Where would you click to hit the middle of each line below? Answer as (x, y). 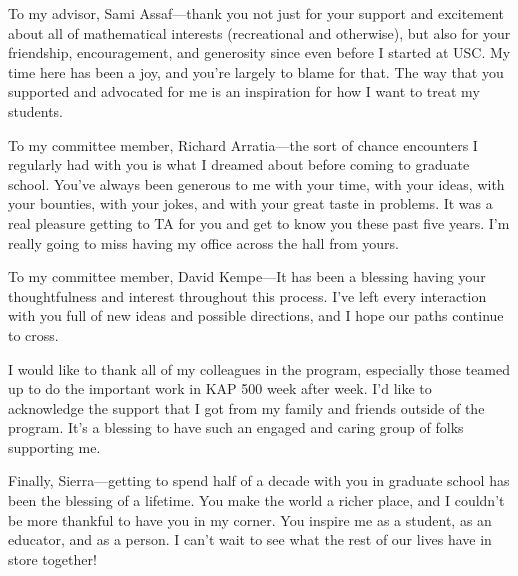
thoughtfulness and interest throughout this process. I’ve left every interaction (247, 295)
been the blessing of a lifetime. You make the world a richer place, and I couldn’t (256, 500)
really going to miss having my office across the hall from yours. (203, 242)
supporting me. (54, 446)
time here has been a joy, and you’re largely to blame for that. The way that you (256, 71)
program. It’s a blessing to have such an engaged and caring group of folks (236, 427)
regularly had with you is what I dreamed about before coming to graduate (239, 164)
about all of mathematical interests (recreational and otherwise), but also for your (259, 32)
